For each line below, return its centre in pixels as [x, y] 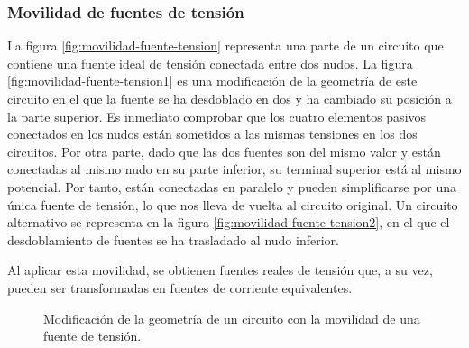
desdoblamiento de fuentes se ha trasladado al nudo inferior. [173, 239]
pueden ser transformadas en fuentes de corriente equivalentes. [180, 287]
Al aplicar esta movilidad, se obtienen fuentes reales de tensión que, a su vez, [220, 270]
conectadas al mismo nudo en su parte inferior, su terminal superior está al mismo [234, 169]
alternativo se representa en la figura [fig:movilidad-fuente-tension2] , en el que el [229, 222]
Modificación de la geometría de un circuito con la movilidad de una [232, 318]
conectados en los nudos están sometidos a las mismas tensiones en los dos [212, 134]
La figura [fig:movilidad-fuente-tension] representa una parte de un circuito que [225, 46]
